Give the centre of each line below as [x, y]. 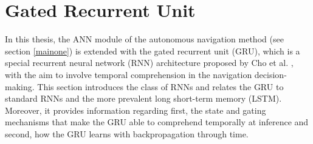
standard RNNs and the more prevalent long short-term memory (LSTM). [143, 98]
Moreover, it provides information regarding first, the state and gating [136, 110]
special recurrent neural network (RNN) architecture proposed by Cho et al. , [149, 63]
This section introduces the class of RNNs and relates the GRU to [160, 86]
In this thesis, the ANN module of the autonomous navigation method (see [144, 39]
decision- [270, 74]
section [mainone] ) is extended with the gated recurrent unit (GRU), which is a [153, 51]
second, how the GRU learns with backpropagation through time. [127, 133]
